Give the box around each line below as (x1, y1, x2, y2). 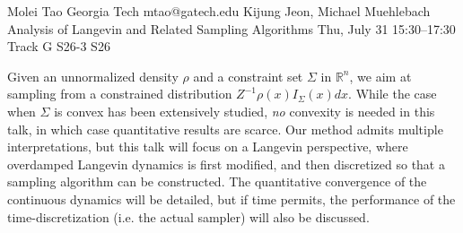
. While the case (348, 84, 437, 103)
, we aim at (349, 66, 412, 85)
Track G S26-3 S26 (7, 37, 110, 56)
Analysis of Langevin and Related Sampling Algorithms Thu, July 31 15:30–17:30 (7, 19, 456, 38)
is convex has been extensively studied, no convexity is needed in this (54, 101, 435, 120)
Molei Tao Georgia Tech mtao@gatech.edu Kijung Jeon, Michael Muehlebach (7, 2, 431, 20)
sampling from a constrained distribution (7, 84, 232, 103)
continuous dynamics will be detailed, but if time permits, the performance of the (7, 189, 456, 208)
